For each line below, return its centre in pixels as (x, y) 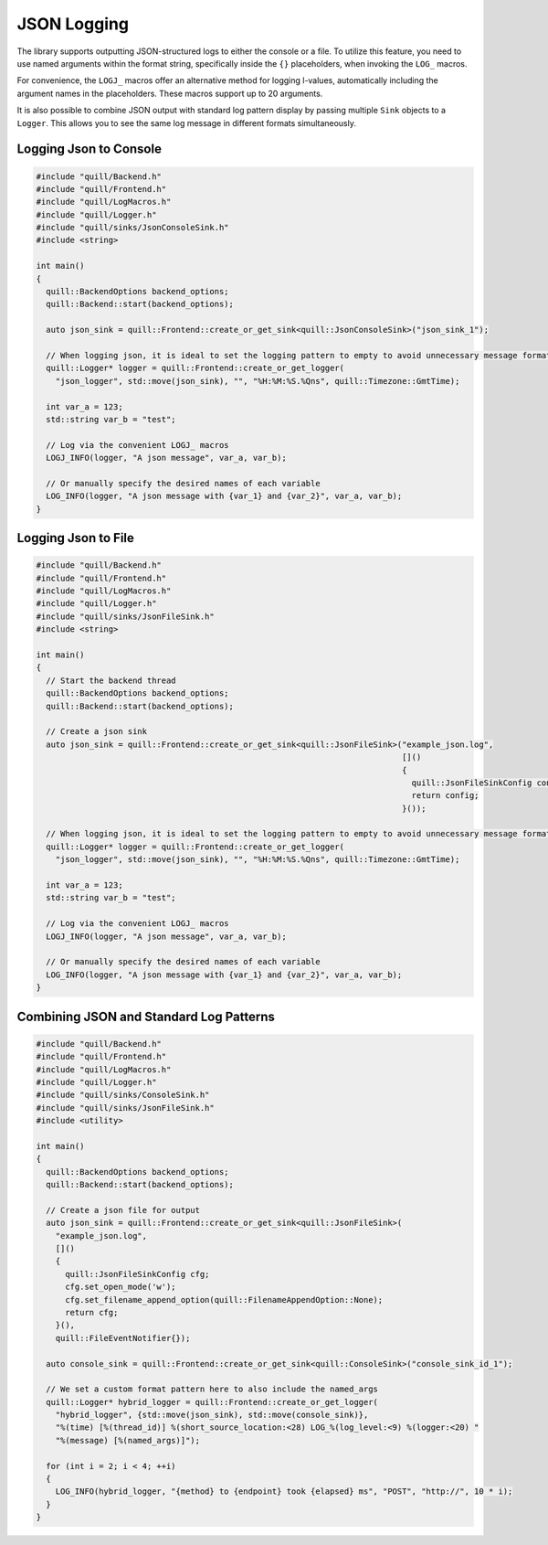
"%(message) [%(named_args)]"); (128, 1440)
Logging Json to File (75, 538)
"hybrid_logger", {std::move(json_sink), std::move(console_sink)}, (212, 1415)
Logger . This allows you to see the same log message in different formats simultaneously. (186, 123)
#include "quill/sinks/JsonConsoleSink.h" (132, 228)
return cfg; (92, 1312)
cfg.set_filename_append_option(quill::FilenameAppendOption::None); (224, 1300)
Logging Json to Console (89, 149)
